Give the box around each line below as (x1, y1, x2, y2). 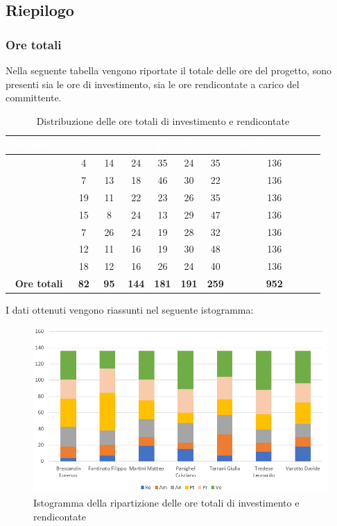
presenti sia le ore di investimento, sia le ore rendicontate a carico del (6, 76, 300, 91)
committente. (6, 90, 62, 105)
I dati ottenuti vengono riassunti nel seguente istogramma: (6, 303, 254, 317)
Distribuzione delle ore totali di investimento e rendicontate (36, 113, 290, 128)
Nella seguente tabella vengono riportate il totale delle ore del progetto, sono (6, 63, 332, 77)
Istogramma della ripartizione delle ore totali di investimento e (33, 495, 300, 510)
